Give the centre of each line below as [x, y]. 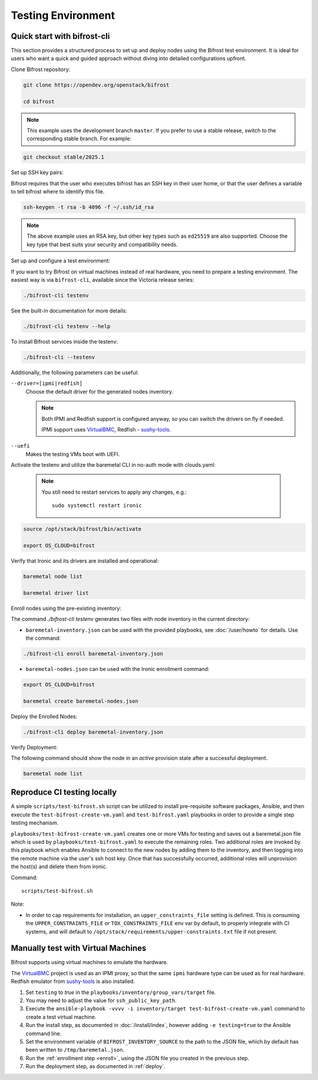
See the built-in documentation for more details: [69, 311]
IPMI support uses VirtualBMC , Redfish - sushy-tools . [106, 429]
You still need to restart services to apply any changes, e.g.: [114, 492]
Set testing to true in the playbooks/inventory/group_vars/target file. [121, 992]
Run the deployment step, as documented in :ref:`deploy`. [95, 1066]
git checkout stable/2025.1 [64, 157]
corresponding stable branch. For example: [79, 139]
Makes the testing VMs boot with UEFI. [73, 454]
